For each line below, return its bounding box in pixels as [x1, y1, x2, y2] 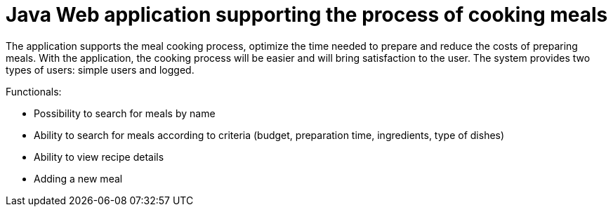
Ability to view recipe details [34, 150, 164, 163]
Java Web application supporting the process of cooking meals [6, 3, 608, 27]
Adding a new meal [34, 172, 123, 185]
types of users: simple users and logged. [6, 63, 195, 76]
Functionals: [6, 85, 62, 98]
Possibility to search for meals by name [34, 107, 216, 119]
